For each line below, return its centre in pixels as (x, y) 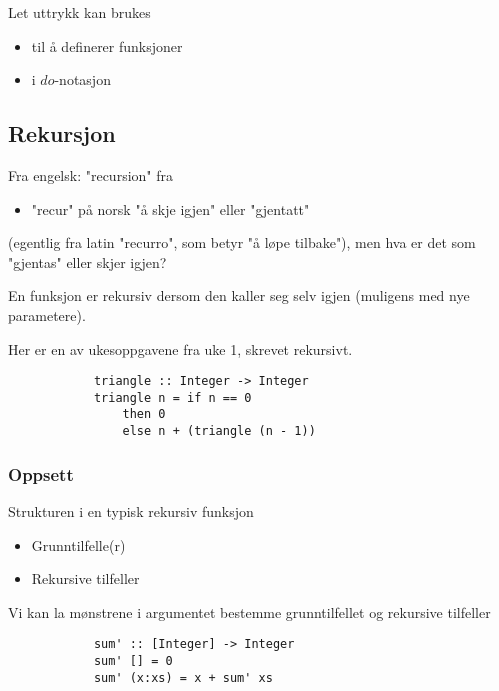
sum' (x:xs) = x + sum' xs (183, 677)
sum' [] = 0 (133, 661)
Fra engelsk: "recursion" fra (90, 174)
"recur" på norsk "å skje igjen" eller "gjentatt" (170, 208)
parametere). (47, 314)
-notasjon (82, 79)
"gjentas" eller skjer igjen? (87, 261)
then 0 (144, 414)
